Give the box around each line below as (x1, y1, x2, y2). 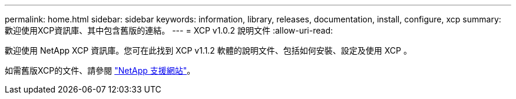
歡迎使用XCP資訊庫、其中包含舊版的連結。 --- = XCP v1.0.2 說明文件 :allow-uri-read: (5, 25, 333, 35)
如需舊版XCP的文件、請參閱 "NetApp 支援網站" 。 (5, 65, 196, 75)
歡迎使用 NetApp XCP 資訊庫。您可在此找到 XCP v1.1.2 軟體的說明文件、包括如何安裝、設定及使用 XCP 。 (5, 45, 412, 55)
